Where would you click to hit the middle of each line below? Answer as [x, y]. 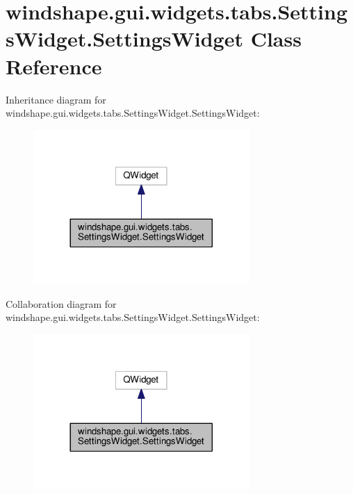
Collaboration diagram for [61, 303]
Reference [54, 66]
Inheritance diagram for [56, 99]
